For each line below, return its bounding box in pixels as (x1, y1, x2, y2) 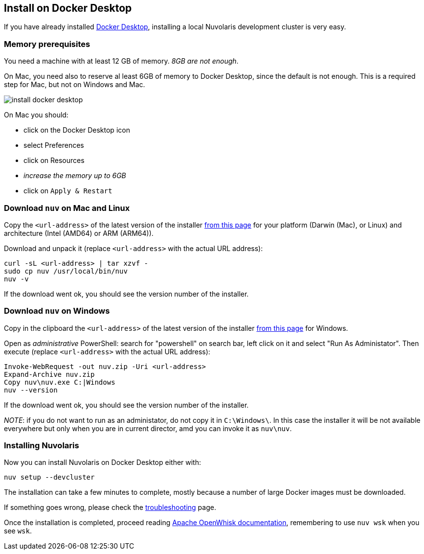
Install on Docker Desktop (4, 2, 132, 14)
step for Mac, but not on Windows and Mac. (4, 80, 145, 89)
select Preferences (23, 141, 84, 150)
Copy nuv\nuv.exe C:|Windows (4, 378, 115, 386)
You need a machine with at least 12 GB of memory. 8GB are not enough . (4, 57, 239, 66)
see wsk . (4, 527, 32, 535)
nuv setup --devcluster (4, 473, 95, 482)
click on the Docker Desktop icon (23, 126, 130, 135)
